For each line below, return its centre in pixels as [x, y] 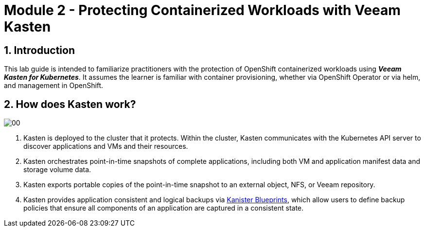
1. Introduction [39, 50]
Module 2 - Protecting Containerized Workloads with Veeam [202, 10]
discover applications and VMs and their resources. [106, 146]
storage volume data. [57, 170]
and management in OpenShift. [54, 86]
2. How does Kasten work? [70, 104]
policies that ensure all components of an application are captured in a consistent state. [164, 208]
